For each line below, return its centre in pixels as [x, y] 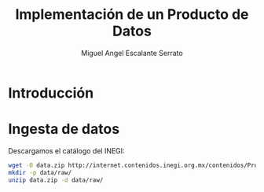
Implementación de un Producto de [132, 15]
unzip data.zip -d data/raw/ [56, 180]
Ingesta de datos [64, 129]
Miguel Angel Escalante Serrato [132, 53]
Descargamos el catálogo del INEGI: [66, 150]
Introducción [51, 93]
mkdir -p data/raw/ [40, 172]
